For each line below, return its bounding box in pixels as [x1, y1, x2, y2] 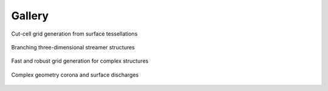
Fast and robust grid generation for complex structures [11, 57, 149, 64]
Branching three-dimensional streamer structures [11, 43, 135, 51]
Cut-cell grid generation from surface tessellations [11, 30, 138, 37]
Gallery [11, 9, 49, 22]
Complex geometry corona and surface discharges [11, 71, 139, 78]
